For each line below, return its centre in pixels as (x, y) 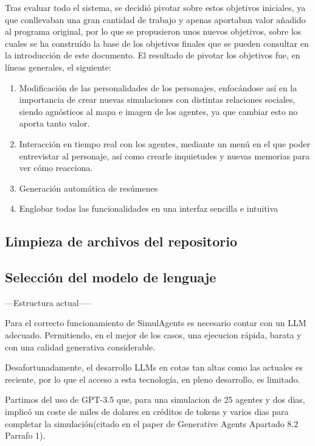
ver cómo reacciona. (56, 168)
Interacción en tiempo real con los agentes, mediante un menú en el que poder (164, 143)
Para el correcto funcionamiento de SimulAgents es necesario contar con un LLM (156, 323)
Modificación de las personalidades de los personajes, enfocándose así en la (158, 87)
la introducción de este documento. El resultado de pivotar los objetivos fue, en (153, 55)
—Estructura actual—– (48, 302)
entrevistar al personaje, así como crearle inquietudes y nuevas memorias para (164, 155)
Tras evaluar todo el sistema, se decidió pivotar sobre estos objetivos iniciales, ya (155, 7)
